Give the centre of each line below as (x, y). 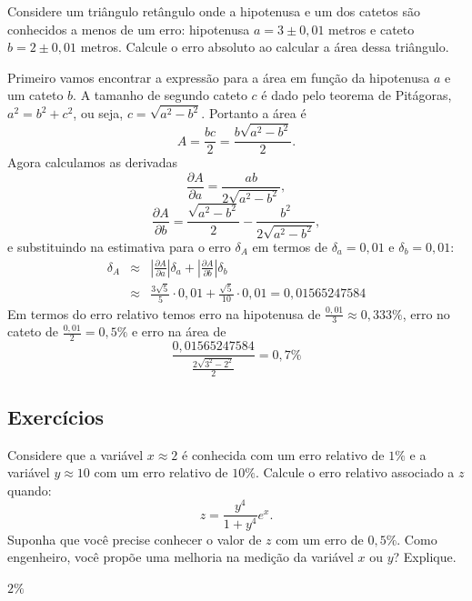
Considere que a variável (75, 454)
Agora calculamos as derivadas (92, 162)
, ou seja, (98, 113)
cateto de (33, 331)
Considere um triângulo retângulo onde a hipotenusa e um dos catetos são (214, 11)
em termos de (290, 246)
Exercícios (56, 416)
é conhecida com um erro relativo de (283, 454)
